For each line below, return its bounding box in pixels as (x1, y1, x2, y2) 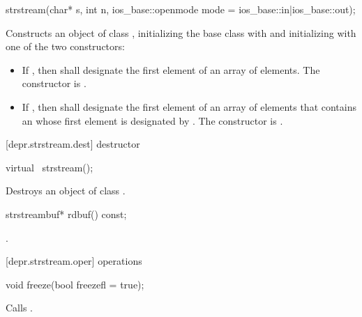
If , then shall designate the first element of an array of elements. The (22, 62, 320, 77)
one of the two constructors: (6, 39, 125, 54)
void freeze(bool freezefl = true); (6, 277, 144, 291)
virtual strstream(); (6, 160, 93, 174)
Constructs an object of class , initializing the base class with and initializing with (6, 25, 356, 40)
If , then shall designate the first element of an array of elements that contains (22, 99, 356, 114)
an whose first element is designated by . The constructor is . (22, 113, 283, 127)
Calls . (6, 300, 33, 315)
